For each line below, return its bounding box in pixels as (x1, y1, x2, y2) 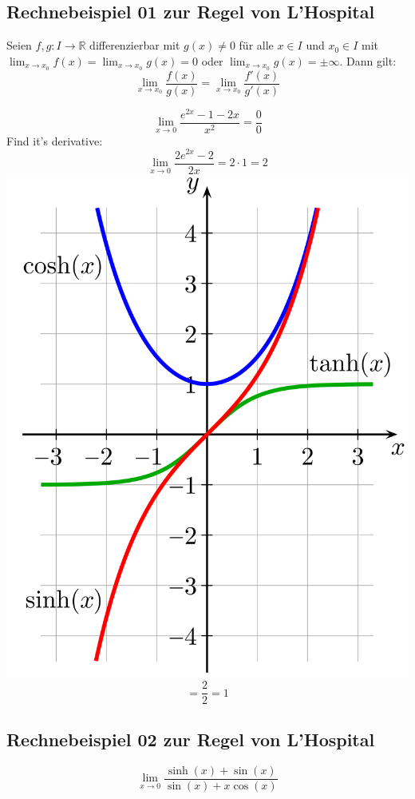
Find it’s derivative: (6, 132, 103, 149)
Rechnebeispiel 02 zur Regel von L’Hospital (6, 726, 375, 751)
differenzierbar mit (89, 37, 180, 54)
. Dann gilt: (339, 52, 397, 69)
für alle (239, 37, 274, 54)
